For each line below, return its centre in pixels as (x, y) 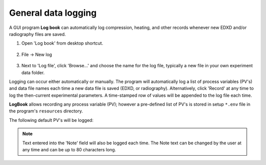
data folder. (33, 72)
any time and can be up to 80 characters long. (69, 150)
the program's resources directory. (46, 111)
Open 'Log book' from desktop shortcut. (62, 43)
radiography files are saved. (37, 34)
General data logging (53, 13)
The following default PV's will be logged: (51, 120)
